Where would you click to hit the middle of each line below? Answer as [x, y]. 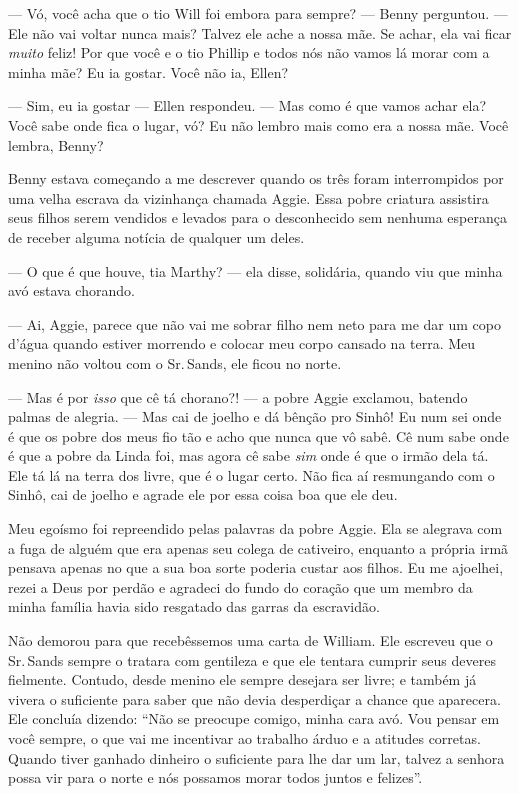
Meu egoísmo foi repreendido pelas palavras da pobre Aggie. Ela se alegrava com [255, 528]
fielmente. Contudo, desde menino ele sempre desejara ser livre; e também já [242, 679]
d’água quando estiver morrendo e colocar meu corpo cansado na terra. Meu [242, 343]
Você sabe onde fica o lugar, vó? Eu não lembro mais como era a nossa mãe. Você [258, 124]
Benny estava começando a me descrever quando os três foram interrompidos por [256, 178]
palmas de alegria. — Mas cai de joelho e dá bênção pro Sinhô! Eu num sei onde [255, 416]
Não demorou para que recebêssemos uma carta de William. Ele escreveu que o [250, 640]
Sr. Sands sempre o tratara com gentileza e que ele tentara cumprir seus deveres [252, 659]
